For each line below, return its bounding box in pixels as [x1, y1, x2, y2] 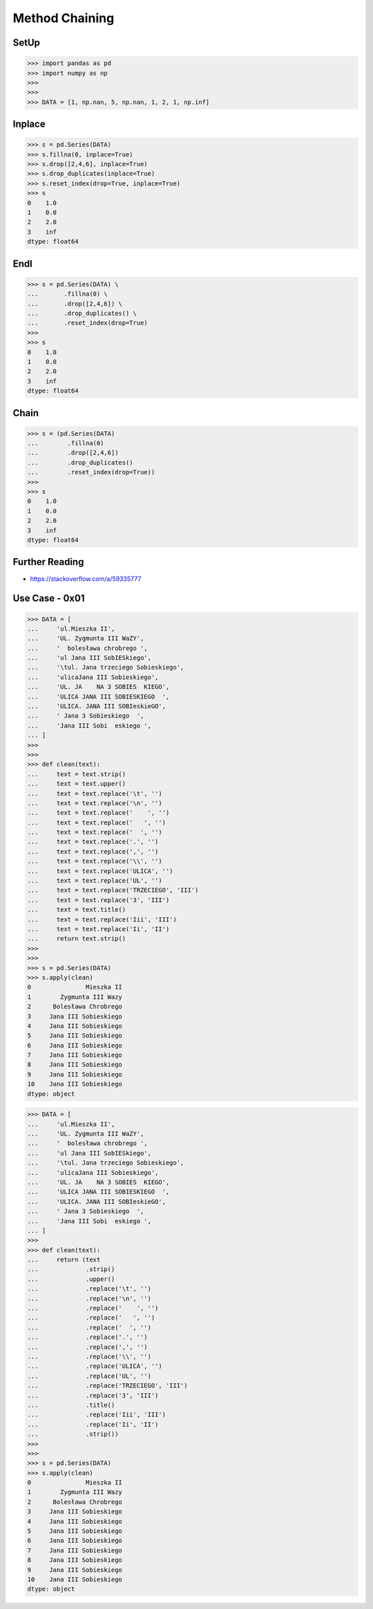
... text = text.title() [27, 906, 126, 914]
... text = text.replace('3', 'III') [27, 896, 170, 904]
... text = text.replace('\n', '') [27, 799, 162, 807]
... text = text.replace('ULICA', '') [27, 867, 173, 875]
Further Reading [12, 556, 84, 568]
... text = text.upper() [27, 780, 126, 788]
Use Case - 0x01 [12, 593, 85, 604]
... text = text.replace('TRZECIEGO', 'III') [27, 886, 199, 895]
